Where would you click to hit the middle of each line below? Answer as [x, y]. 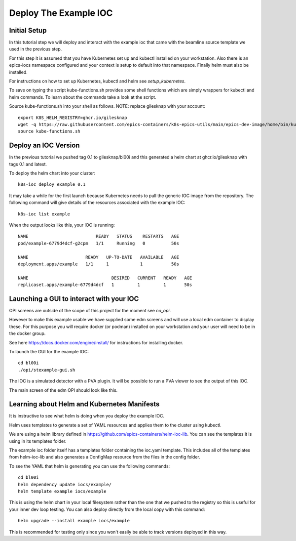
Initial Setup [28, 30]
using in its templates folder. [38, 441]
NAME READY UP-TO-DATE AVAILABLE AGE [99, 257]
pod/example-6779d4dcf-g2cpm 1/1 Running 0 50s [99, 243]
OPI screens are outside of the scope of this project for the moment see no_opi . [90, 311]
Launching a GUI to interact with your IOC [74, 299]
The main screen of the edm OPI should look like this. [63, 390]
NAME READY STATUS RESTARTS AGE [99, 236]
